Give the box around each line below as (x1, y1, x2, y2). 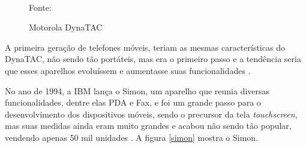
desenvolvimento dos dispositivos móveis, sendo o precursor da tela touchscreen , (5, 107, 298, 120)
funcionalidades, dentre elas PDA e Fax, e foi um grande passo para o (5, 96, 261, 109)
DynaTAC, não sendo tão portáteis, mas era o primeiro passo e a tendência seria (5, 53, 301, 65)
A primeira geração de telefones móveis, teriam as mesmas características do (5, 41, 285, 53)
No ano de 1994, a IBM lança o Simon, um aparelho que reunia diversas (5, 84, 270, 97)
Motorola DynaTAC (29, 21, 103, 33)
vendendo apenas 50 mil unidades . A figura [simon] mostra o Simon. (5, 131, 258, 143)
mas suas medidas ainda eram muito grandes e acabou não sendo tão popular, (5, 119, 292, 132)
